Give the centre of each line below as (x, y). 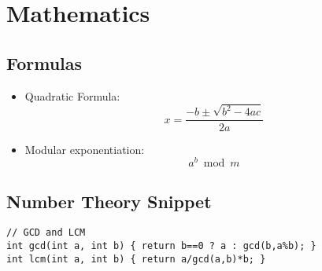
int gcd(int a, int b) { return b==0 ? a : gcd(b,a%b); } (161, 246)
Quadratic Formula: (72, 95)
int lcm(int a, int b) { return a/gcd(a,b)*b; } (136, 259)
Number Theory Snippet (109, 201)
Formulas (44, 62)
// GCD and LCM (46, 233)
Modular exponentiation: (85, 149)
